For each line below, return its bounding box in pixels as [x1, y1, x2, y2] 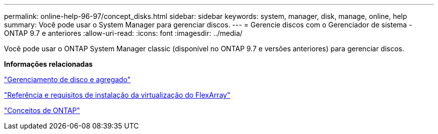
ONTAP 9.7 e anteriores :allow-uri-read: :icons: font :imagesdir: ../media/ [4, 29, 242, 37]
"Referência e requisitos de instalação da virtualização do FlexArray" [4, 91, 230, 99]
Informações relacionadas [4, 60, 93, 68]
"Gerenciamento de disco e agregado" [4, 75, 131, 84]
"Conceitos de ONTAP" [4, 106, 80, 115]
